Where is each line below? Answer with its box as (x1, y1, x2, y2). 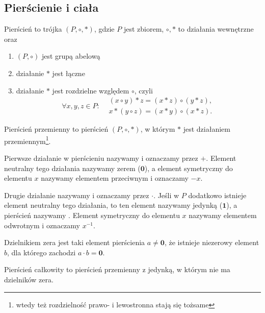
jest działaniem (183, 124, 230, 134)
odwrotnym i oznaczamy (4, 220, 80, 230)
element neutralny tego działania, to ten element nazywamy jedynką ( (4, 200, 223, 210)
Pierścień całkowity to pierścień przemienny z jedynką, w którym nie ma (4, 264, 230, 275)
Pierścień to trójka (4, 23, 62, 34)
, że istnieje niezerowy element (164, 237, 259, 248)
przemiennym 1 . (4, 134, 51, 146)
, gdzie (94, 23, 115, 34)
